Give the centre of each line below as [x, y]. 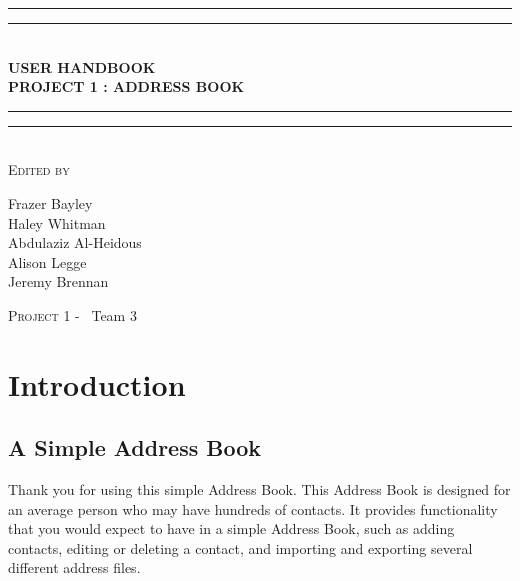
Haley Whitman [57, 222]
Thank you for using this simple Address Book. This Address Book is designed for [259, 489]
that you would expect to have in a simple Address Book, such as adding [231, 528]
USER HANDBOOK [82, 66]
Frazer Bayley [50, 202]
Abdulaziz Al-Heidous [75, 242]
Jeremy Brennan [58, 281]
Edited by [39, 169]
